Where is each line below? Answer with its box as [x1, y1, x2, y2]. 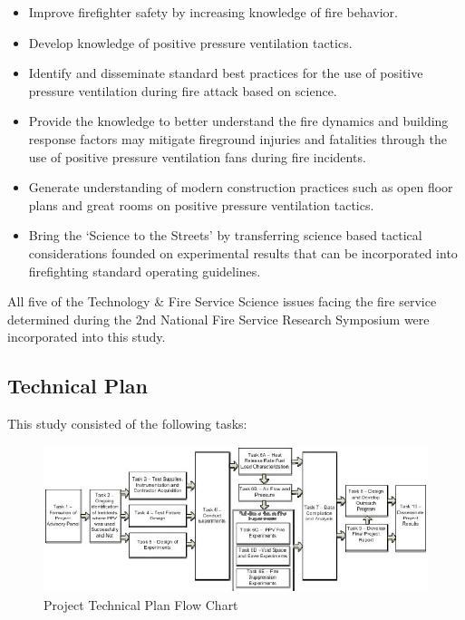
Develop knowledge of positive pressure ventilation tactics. [28, 33, 353, 52]
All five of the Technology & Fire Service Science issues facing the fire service [7, 292, 437, 311]
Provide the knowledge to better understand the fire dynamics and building [28, 111, 449, 131]
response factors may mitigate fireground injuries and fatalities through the [28, 129, 447, 148]
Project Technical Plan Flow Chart [44, 595, 238, 614]
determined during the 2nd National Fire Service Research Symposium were [7, 309, 430, 328]
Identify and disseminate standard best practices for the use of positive [28, 63, 423, 82]
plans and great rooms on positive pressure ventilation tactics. [28, 195, 374, 214]
